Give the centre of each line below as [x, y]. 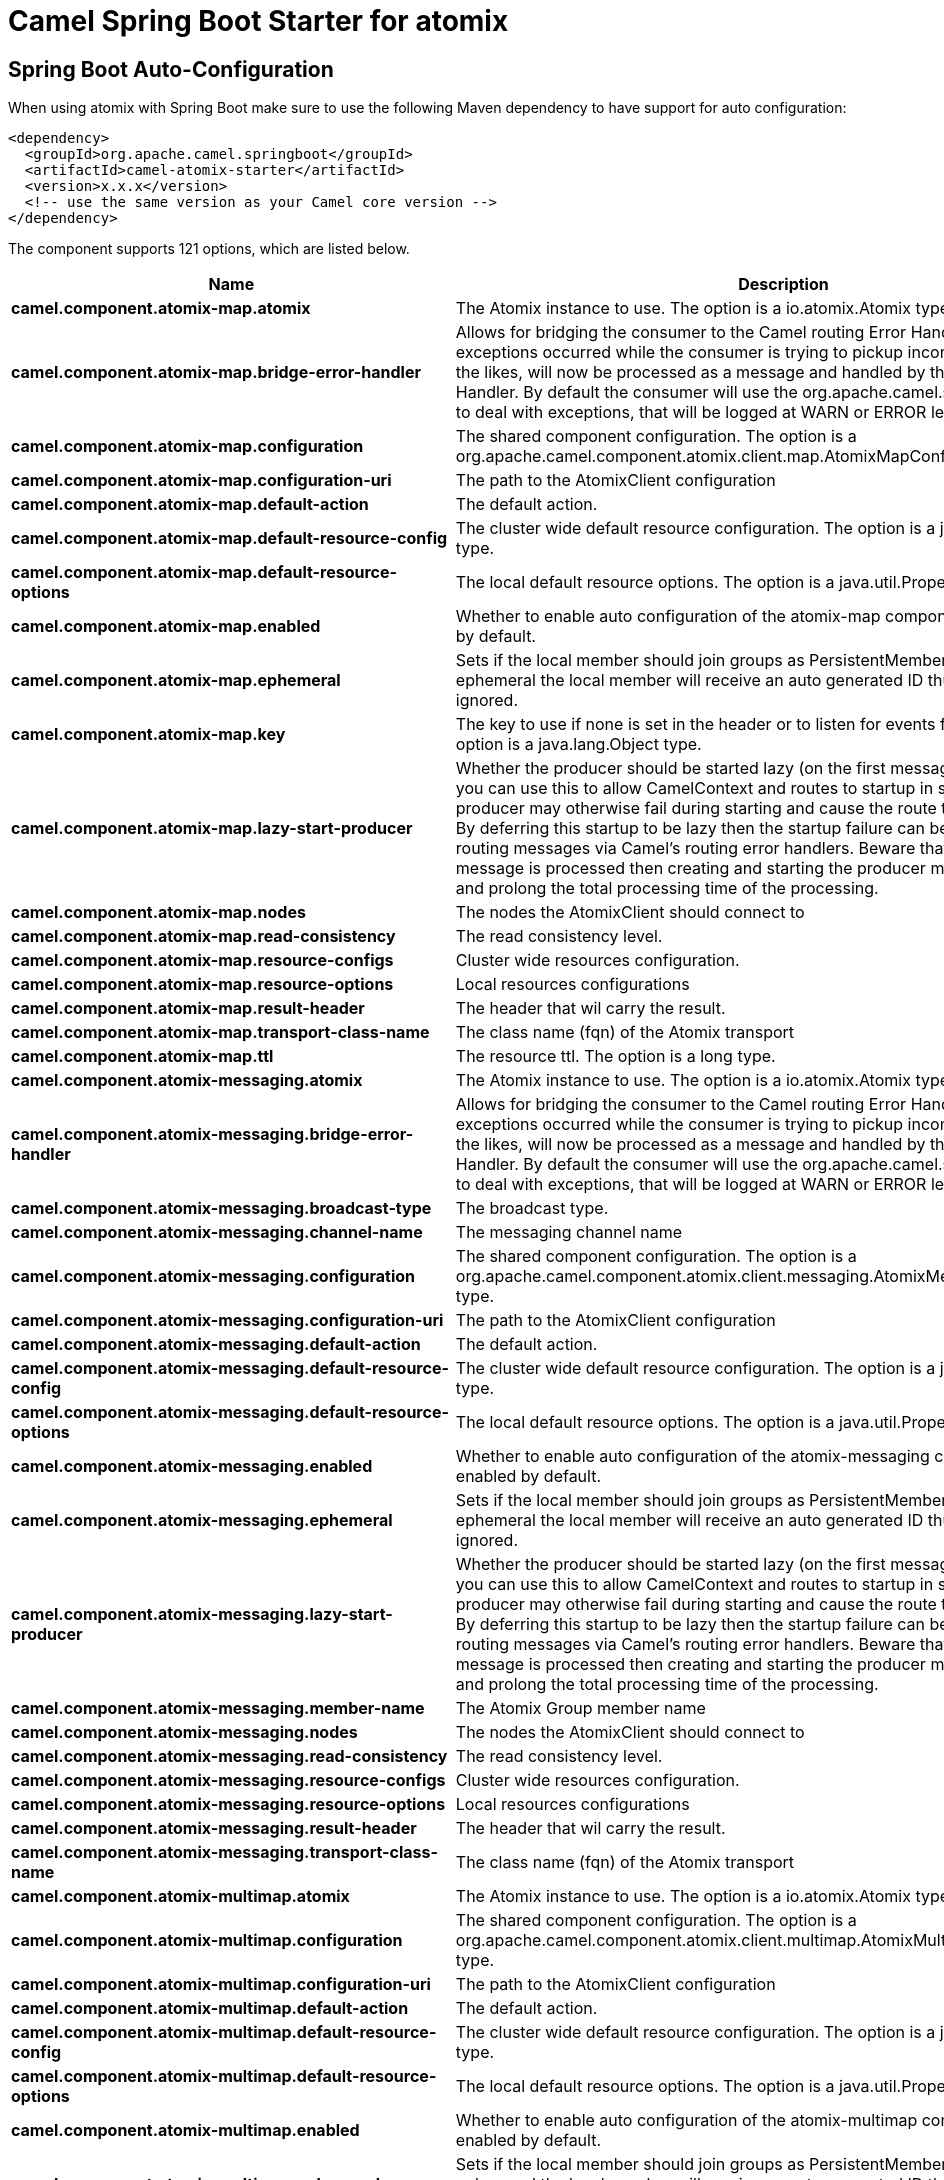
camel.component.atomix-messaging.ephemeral [202, 1520]
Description [783, 284]
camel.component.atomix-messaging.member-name [218, 1708]
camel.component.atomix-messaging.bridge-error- [212, 1134]
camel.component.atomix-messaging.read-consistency [229, 1756]
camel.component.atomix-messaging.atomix [187, 1080]
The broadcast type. [532, 1208]
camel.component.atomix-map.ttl [142, 1056]
